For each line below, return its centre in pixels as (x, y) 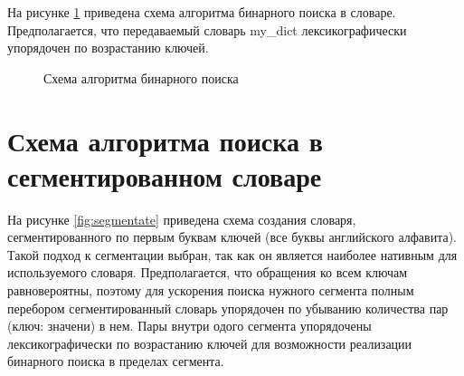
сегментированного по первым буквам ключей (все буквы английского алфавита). (232, 237)
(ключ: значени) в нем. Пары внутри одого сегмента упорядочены (189, 326)
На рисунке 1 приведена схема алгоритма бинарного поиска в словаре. (202, 12)
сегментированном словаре (165, 175)
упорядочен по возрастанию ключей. (108, 48)
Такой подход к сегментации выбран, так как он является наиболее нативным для (232, 254)
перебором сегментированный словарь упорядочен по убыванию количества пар (228, 308)
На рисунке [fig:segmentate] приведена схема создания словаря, (182, 219)
